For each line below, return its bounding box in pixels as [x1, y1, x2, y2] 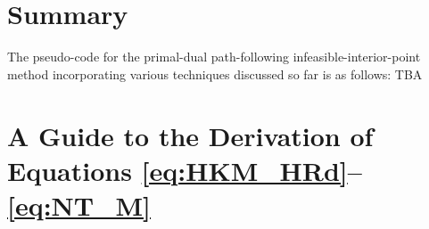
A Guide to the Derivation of [7, 117, 374, 153]
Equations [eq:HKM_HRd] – [7, 151, 362, 188]
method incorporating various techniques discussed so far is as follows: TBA [7, 64, 423, 83]
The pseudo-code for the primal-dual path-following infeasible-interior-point [7, 47, 421, 66]
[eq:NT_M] [7, 186, 152, 223]
